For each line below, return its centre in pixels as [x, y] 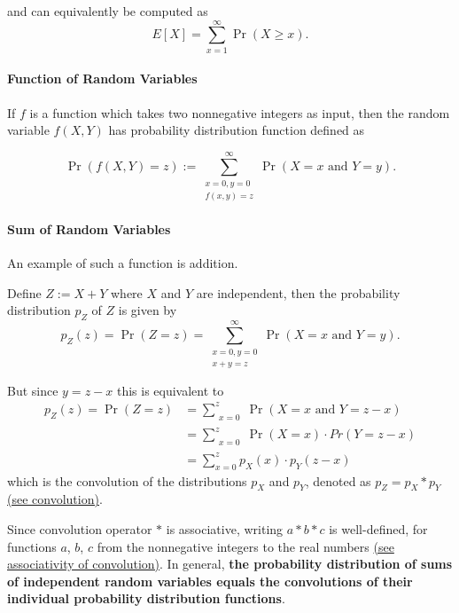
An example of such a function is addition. [123, 263]
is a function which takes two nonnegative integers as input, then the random [240, 112]
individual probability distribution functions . [146, 598]
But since [33, 390]
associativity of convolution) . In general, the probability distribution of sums [230, 564]
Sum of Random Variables [89, 228]
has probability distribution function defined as [237, 130]
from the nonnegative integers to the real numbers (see [245, 546]
